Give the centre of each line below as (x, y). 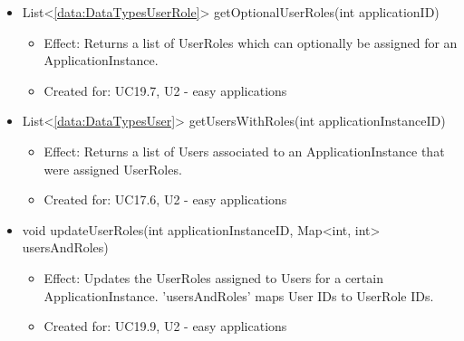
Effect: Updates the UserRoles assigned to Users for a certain (213, 277)
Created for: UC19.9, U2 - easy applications (165, 326)
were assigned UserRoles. (113, 169)
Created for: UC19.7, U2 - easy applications (165, 90)
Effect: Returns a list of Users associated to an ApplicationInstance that (244, 151)
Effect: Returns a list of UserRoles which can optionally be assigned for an (251, 42)
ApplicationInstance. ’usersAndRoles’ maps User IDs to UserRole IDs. (239, 295)
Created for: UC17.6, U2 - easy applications (165, 199)
